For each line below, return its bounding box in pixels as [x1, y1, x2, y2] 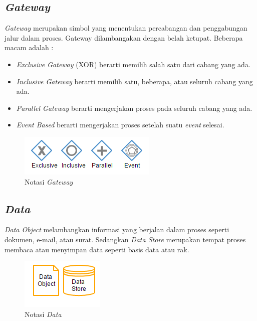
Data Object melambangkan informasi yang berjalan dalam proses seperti [5, 224, 229, 235]
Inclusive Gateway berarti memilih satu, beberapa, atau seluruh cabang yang [16, 76, 253, 86]
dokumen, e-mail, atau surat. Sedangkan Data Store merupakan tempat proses [5, 234, 246, 244]
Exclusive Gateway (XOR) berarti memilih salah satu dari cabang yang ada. [16, 59, 250, 69]
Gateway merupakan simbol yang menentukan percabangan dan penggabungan [5, 23, 247, 33]
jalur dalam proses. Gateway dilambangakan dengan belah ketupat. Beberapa [5, 32, 243, 43]
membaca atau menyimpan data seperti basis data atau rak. [5, 244, 189, 254]
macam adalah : [5, 42, 54, 53]
